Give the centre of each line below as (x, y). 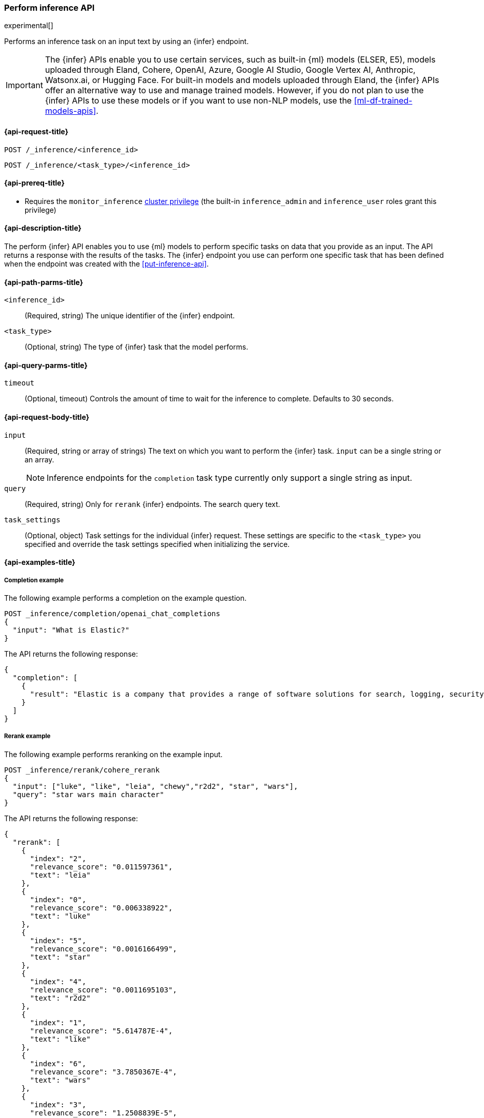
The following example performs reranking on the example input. (114, 754)
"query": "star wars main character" (88, 794)
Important (24, 85)
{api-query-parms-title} (46, 365)
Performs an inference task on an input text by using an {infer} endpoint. (126, 42)
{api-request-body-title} (47, 417)
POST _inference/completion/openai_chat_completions (112, 614)
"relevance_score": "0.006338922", (101, 908)
